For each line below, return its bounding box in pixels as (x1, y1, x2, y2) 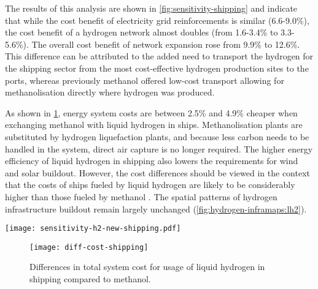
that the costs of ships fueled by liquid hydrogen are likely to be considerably (5, 178, 295, 191)
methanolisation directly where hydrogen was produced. (5, 86, 215, 99)
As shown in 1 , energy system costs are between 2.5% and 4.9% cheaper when (5, 106, 298, 119)
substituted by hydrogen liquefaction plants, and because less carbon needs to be (5, 130, 309, 143)
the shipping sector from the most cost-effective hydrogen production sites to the (5, 61, 309, 74)
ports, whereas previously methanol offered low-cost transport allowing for (5, 73, 284, 86)
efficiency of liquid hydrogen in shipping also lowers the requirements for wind (5, 154, 298, 167)
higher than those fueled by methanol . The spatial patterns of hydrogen (5, 190, 277, 203)
